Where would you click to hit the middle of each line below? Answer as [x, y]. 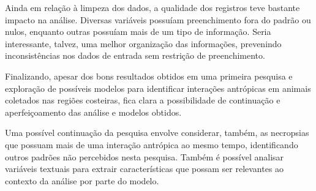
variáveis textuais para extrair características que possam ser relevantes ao [145, 169]
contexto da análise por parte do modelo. [82, 180]
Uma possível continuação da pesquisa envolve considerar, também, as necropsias [157, 133]
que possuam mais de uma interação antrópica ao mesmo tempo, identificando [152, 144]
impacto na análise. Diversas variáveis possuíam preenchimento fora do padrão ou [158, 19]
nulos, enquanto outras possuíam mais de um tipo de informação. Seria [138, 32]
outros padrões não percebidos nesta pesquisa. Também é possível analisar [145, 156]
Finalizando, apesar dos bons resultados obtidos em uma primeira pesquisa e [149, 76]
